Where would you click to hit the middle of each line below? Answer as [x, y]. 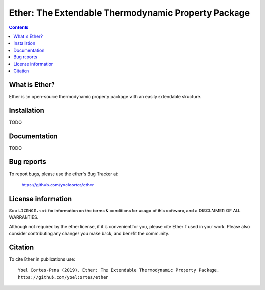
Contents [19, 27]
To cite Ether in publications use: [42, 259]
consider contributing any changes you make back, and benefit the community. [89, 233]
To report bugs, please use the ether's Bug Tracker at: [64, 174]
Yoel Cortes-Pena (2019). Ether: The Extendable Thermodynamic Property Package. [119, 270]
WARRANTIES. [24, 217]
